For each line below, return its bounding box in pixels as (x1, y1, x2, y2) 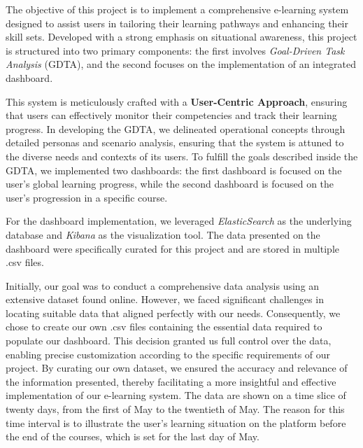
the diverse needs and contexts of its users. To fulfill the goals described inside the (6, 148, 358, 163)
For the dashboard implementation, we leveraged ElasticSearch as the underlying (6, 213, 352, 228)
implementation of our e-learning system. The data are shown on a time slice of (6, 388, 346, 402)
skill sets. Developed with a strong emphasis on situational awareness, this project (6, 29, 357, 44)
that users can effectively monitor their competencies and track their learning (6, 108, 337, 122)
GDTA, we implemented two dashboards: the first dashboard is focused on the (6, 162, 342, 177)
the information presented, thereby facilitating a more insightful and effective (6, 374, 336, 388)
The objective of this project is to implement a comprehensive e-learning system (6, 2, 349, 16)
